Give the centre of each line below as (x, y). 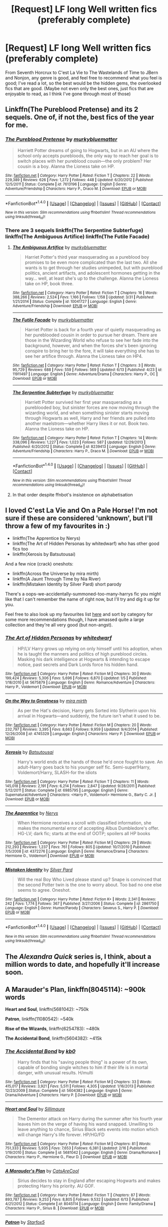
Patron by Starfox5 (25, 1222)
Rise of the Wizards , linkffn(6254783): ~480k (52, 1029)
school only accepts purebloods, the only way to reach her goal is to (88, 156)
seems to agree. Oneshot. (44, 890)
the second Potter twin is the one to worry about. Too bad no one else (89, 885)
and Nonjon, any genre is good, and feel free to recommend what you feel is (84, 78)
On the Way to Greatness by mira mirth (46, 701)
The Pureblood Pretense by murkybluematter (61, 140)
